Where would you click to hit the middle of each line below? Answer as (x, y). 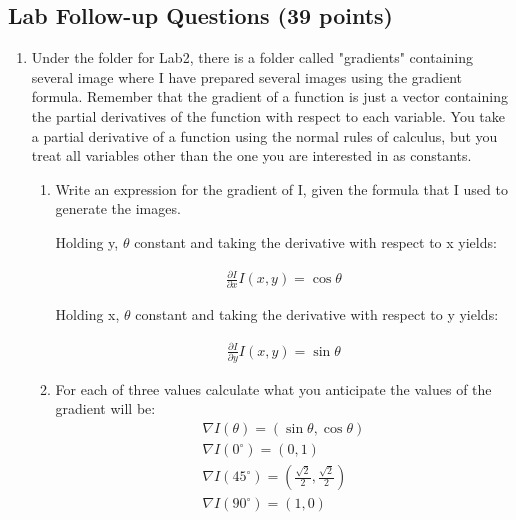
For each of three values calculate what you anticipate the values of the (273, 388)
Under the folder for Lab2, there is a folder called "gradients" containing (252, 57)
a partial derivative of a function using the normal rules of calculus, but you (264, 135)
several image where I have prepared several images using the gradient (247, 76)
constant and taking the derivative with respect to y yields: (317, 314)
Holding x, (87, 314)
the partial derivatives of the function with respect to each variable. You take (268, 115)
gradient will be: (105, 408)
